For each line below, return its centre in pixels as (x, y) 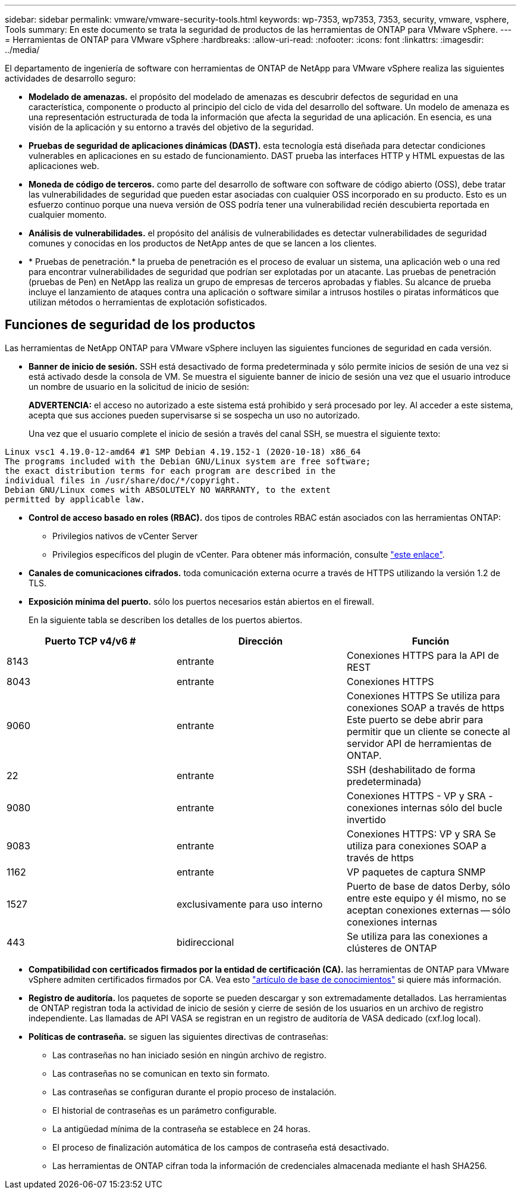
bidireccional (205, 942)
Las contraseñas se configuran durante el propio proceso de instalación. (194, 1092)
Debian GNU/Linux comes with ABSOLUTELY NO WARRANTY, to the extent (168, 490)
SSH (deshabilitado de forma (411, 769)
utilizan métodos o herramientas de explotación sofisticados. (148, 302)
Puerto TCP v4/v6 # (90, 641)
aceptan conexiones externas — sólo (429, 910)
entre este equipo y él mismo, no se (426, 898)
